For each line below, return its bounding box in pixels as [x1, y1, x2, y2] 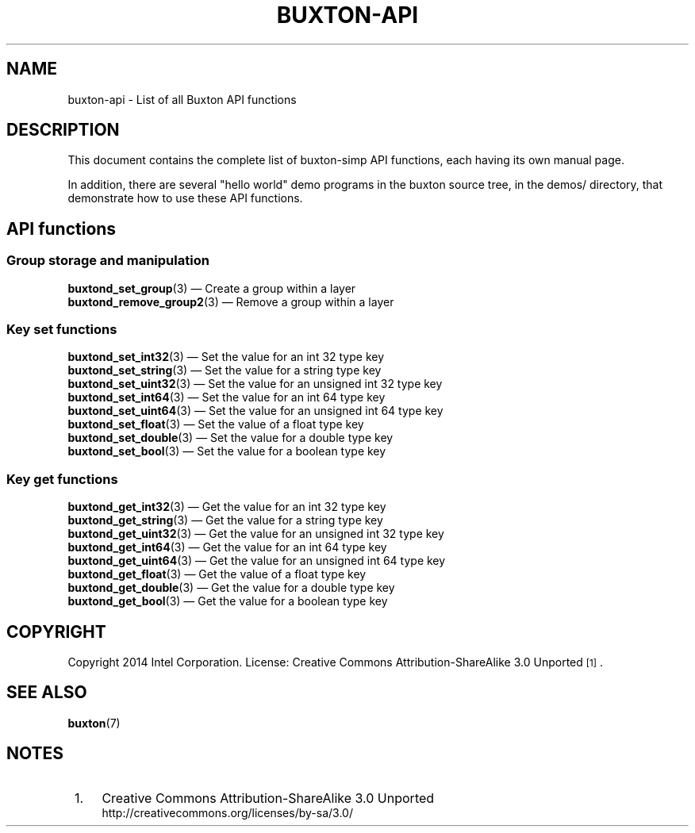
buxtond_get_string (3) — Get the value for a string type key [67, 513, 383, 528]
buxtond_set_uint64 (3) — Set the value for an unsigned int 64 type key [67, 404, 443, 418]
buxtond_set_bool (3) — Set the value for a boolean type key [67, 444, 386, 459]
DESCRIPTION [6, 120, 120, 140]
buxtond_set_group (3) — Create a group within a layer [67, 281, 356, 295]
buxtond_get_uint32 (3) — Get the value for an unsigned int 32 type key [67, 527, 444, 541]
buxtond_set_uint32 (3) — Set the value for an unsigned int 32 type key [67, 377, 443, 391]
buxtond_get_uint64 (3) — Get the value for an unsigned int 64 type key [67, 554, 446, 568]
